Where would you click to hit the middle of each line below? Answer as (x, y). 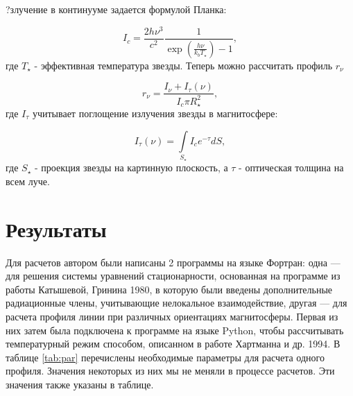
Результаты (56, 229)
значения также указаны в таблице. (80, 385)
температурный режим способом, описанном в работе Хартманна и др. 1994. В (173, 344)
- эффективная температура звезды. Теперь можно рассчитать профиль (183, 65)
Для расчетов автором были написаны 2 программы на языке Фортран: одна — (173, 262)
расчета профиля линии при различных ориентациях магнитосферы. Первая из (172, 317)
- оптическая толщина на (291, 167)
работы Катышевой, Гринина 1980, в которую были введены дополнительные (169, 289)
